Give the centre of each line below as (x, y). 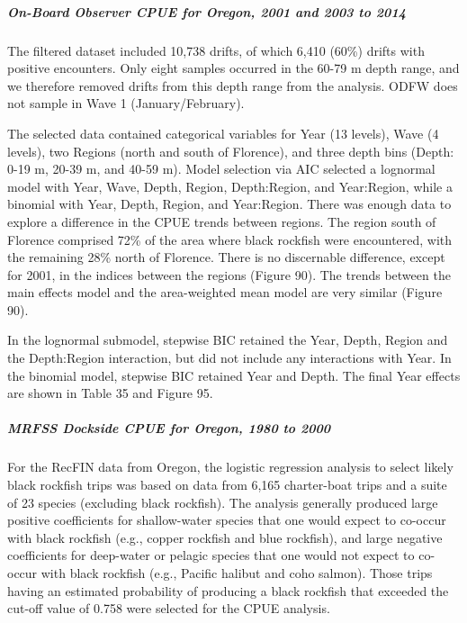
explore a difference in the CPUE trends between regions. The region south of (222, 221)
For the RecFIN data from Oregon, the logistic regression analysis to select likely (230, 467)
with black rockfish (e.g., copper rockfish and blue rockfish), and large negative (225, 537)
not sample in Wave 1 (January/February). (126, 103)
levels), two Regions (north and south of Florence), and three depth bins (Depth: (231, 151)
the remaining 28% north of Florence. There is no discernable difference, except (226, 257)
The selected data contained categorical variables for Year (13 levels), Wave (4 (223, 133)
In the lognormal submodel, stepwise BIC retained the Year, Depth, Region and (228, 340)
